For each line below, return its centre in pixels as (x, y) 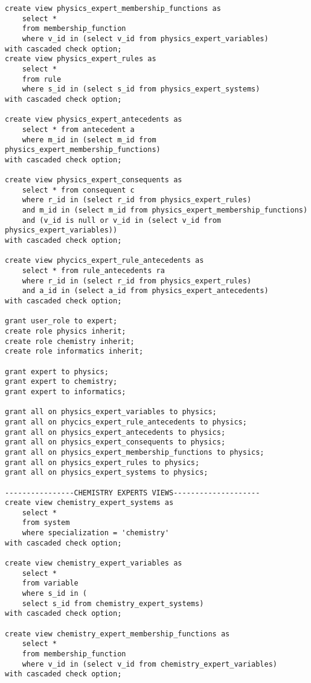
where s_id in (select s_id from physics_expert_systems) (141, 89)
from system (46, 523)
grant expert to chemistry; (61, 382)
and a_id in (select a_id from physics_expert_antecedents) (145, 291)
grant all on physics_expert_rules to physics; (102, 462)
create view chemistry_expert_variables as (94, 563)
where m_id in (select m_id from (89, 140)
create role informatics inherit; (74, 351)
